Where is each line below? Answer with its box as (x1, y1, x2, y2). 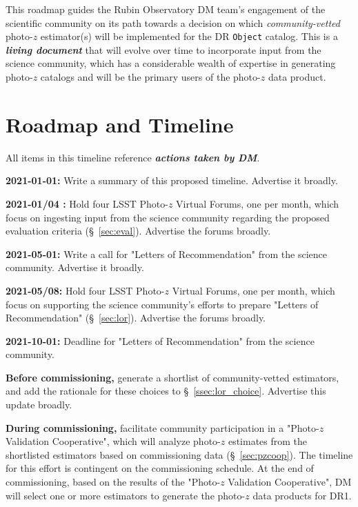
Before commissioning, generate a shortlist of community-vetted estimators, (6, 370, 339, 384)
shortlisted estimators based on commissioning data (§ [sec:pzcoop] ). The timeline (6, 447, 353, 461)
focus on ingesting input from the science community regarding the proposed (6, 210, 330, 224)
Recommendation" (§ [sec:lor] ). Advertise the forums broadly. (6, 310, 266, 325)
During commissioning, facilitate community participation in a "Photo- (6, 420, 319, 435)
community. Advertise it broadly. (6, 260, 144, 275)
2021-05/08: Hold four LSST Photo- (6, 283, 165, 297)
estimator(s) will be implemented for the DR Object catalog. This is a (40, 29, 338, 43)
